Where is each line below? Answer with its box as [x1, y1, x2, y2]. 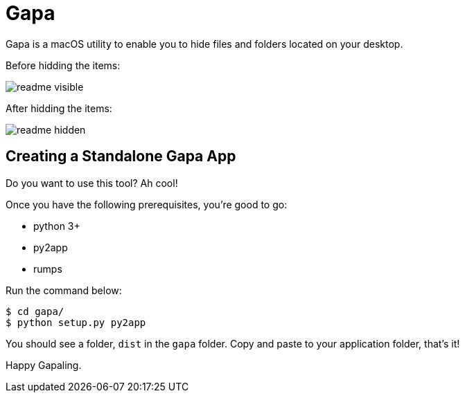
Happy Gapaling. [6, 359, 82, 371]
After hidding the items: [6, 102, 112, 114]
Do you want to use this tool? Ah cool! [6, 177, 178, 189]
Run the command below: [6, 284, 122, 296]
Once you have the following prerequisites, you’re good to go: [6, 198, 288, 210]
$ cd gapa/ [6, 305, 64, 317]
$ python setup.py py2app [6, 316, 146, 328]
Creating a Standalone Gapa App [6, 147, 236, 165]
